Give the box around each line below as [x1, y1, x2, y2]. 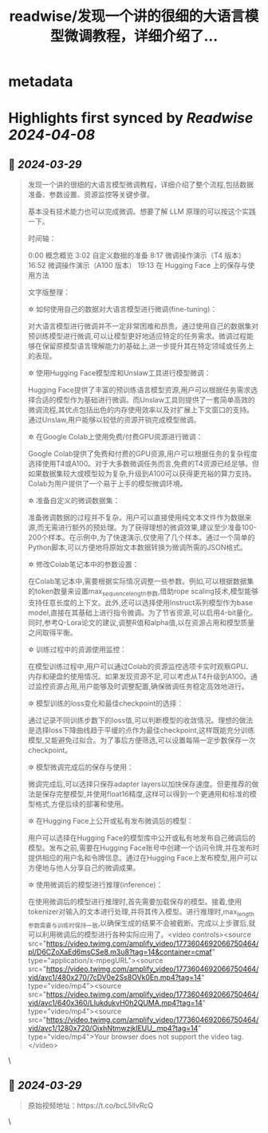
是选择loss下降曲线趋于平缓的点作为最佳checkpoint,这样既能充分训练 [27, 725, 255, 734]
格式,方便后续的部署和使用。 [34, 799, 128, 808]
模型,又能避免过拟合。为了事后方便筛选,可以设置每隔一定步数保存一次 [27, 735, 256, 745]
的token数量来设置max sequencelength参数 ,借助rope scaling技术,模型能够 [27, 587, 259, 598]
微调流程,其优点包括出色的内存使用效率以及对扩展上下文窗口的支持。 [27, 405, 254, 415]
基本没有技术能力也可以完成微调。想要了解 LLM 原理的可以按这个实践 [27, 207, 257, 216]
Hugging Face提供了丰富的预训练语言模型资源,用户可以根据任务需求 [27, 385, 251, 395]
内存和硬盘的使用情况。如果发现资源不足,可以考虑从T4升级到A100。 [27, 671, 251, 681]
